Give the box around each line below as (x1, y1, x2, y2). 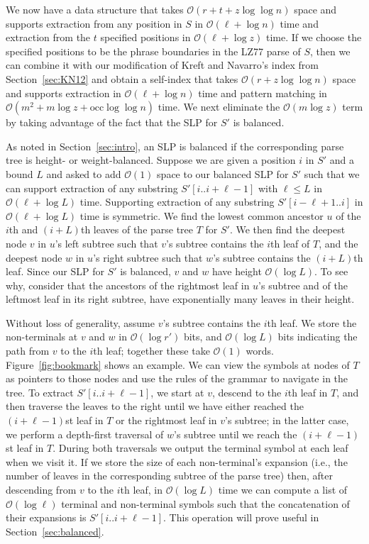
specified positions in (100, 30, 191, 45)
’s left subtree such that (55, 235, 158, 250)
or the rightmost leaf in (116, 413, 217, 428)
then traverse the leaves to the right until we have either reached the (6, 399, 304, 413)
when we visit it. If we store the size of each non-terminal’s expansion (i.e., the (6, 454, 348, 469)
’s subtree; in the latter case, (225, 413, 349, 428)
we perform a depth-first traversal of (6, 426, 164, 441)
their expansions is (6, 510, 87, 525)
